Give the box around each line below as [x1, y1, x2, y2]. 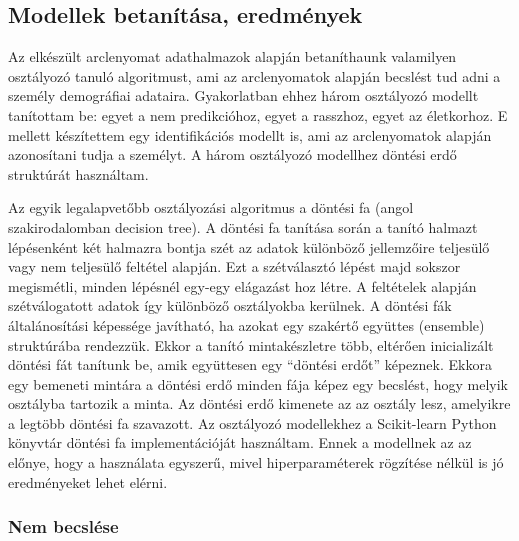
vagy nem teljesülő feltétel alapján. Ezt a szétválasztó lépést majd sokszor [8, 256, 461, 277]
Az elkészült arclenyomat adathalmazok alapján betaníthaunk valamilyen [8, 46, 457, 67]
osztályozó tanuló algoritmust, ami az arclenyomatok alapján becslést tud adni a [8, 65, 501, 86]
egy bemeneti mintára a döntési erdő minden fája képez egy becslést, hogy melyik [8, 373, 508, 394]
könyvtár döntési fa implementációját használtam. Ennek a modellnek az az [8, 432, 472, 453]
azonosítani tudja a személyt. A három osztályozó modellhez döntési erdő [8, 144, 457, 165]
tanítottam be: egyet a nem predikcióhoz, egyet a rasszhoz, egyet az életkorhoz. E [8, 104, 508, 125]
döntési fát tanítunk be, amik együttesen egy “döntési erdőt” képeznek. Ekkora [8, 354, 492, 375]
